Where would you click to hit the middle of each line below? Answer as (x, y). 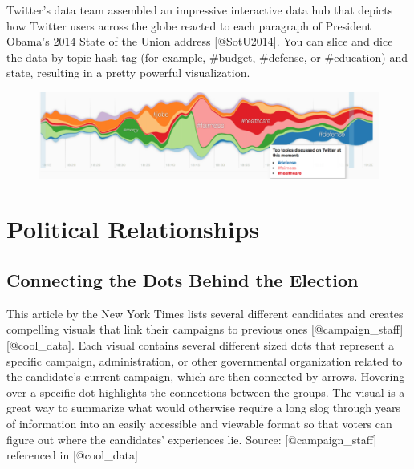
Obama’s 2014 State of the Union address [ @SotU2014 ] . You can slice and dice (200, 41)
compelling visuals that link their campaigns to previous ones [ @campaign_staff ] (205, 329)
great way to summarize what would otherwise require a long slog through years (203, 408)
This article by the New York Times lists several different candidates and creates (205, 313)
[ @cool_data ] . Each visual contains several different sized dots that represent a (201, 344)
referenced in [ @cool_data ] (72, 455)
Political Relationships (133, 229)
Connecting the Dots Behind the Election (183, 279)
